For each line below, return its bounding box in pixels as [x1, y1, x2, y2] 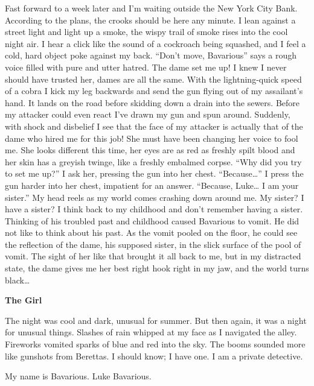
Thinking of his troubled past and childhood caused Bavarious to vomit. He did [5, 214, 300, 227]
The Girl [5, 294, 42, 306]
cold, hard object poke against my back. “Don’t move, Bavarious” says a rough [5, 49, 297, 62]
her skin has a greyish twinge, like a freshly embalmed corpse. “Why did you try [5, 155, 302, 168]
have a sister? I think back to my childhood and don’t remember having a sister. [5, 203, 303, 215]
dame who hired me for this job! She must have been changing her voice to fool [5, 131, 298, 144]
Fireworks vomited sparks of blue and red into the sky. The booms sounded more [5, 338, 306, 350]
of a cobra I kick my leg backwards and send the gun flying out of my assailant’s [5, 84, 303, 97]
